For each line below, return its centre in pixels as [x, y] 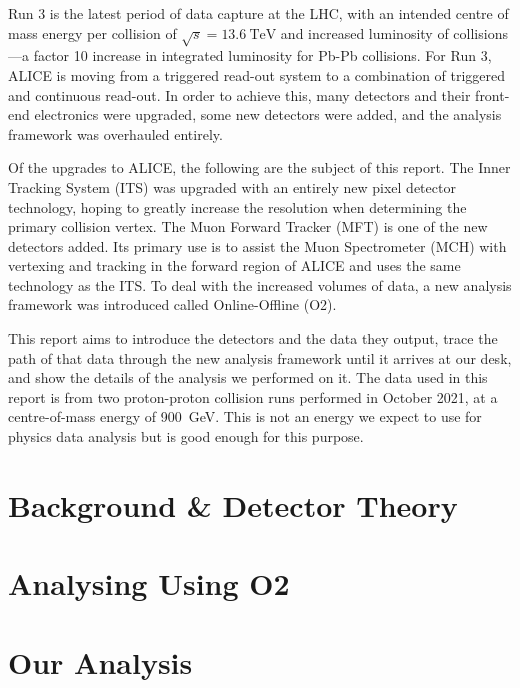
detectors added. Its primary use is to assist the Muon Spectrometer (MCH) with [257, 245]
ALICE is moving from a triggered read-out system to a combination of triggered [257, 74]
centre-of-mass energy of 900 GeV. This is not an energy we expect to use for [245, 416]
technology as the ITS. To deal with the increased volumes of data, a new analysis [260, 284]
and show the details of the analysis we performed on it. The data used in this [248, 377]
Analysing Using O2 [149, 583]
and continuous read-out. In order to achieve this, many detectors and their [239, 94]
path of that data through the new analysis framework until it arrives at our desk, [260, 357]
